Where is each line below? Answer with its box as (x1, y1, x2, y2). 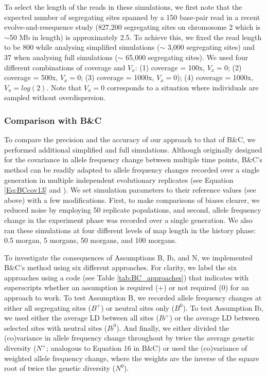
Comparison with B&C (4, 114, 102, 126)
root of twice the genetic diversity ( (4, 363, 115, 373)
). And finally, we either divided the (116, 322, 229, 333)
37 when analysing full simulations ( (4, 51, 118, 62)
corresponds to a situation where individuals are (106, 82, 259, 92)
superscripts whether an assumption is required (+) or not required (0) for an (4, 282, 250, 293)
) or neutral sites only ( (101, 302, 175, 313)
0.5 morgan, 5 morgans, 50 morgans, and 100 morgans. (4, 235, 177, 246)
